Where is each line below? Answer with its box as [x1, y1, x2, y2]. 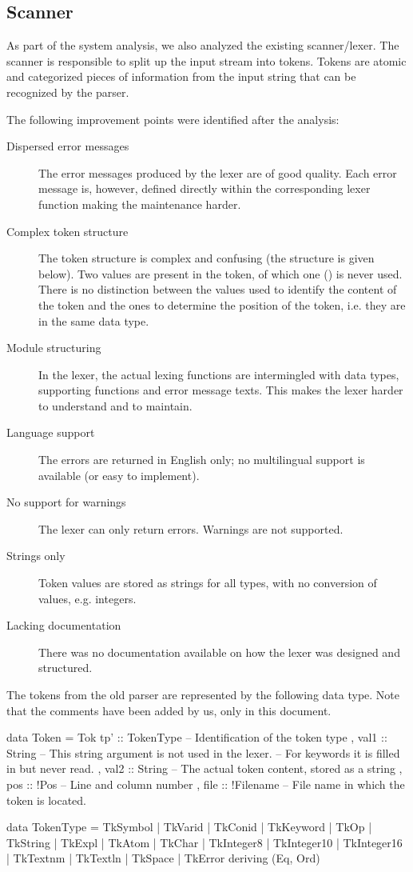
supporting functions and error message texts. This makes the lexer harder [38, 382, 403, 398]
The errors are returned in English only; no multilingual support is [38, 451, 365, 468]
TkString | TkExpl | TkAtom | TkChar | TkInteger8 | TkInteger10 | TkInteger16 [6, 834, 403, 850]
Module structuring [6, 339, 101, 356]
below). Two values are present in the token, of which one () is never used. [38, 265, 403, 282]
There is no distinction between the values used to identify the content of [38, 281, 397, 298]
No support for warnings [6, 494, 126, 510]
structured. [38, 659, 93, 676]
